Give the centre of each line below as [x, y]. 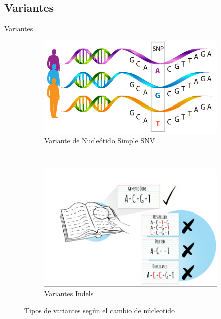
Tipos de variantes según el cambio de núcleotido [100, 311]
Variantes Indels [69, 294]
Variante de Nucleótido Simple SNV [100, 140]
